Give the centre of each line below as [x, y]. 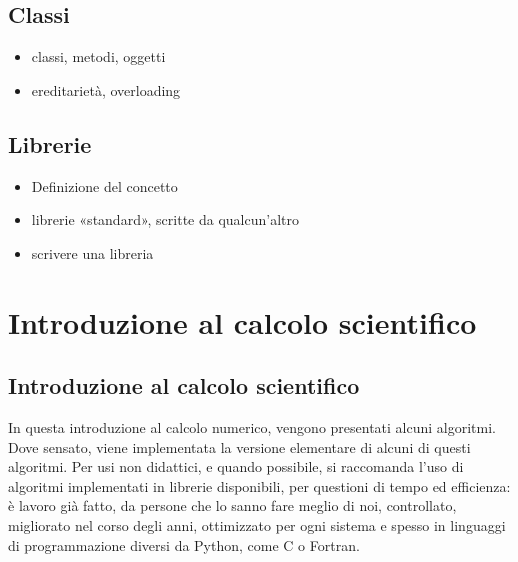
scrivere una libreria [92, 252]
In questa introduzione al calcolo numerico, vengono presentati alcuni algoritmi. [252, 426]
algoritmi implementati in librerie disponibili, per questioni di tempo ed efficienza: [259, 485]
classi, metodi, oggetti [98, 56]
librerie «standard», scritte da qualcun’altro [165, 219]
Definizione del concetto [104, 185]
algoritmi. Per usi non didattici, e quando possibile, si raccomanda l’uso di [236, 466]
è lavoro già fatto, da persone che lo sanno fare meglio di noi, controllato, [232, 505]
